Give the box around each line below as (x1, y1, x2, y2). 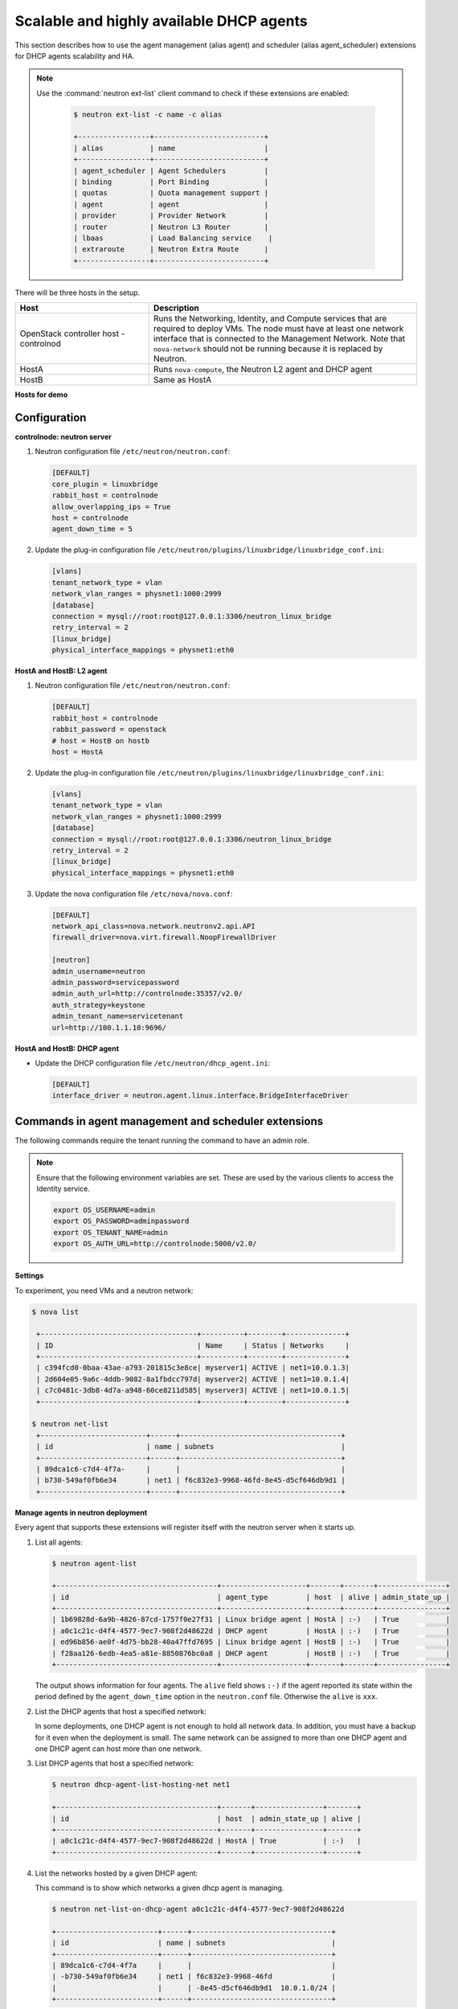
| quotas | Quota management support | (73, 189, 269, 198)
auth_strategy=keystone (51, 1000, 146, 1009)
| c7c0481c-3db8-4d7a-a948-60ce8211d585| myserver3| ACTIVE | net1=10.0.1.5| (36, 1386, 350, 1395)
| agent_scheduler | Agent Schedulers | (73, 166, 269, 175)
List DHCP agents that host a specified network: (35, 1758, 194, 1768)
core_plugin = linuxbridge (51, 479, 158, 489)
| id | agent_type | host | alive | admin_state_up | (51, 1592, 450, 1602)
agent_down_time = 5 (51, 525, 133, 534)
